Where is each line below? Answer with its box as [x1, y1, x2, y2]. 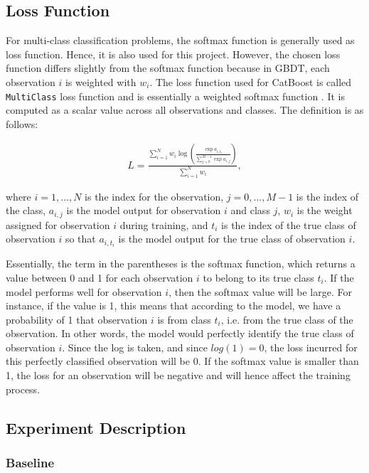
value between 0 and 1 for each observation [6, 270, 193, 285]
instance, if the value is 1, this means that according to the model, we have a [6, 298, 341, 313]
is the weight [296, 203, 353, 218]
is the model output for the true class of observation [118, 231, 346, 246]
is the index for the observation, [85, 188, 224, 203]
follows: [6, 116, 38, 131]
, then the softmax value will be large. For [169, 284, 352, 299]
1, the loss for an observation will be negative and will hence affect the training [6, 368, 351, 383]
